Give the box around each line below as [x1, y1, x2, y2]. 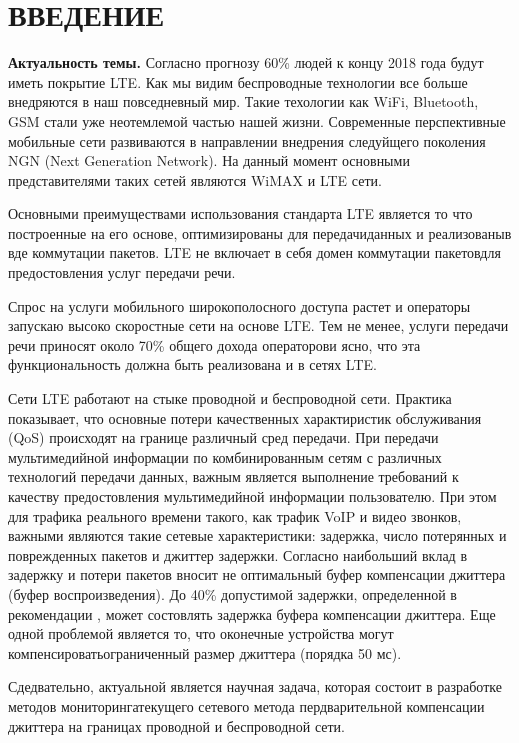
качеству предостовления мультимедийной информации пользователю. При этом [8, 486, 497, 506]
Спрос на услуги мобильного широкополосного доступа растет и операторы [8, 295, 471, 316]
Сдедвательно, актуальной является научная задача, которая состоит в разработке [8, 676, 502, 697]
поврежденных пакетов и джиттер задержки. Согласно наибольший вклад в [8, 544, 468, 565]
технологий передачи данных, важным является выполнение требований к [8, 466, 459, 487]
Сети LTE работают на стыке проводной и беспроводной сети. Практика [8, 388, 452, 409]
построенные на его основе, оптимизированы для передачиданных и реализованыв [8, 222, 512, 243]
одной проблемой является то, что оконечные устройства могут [8, 623, 394, 644]
